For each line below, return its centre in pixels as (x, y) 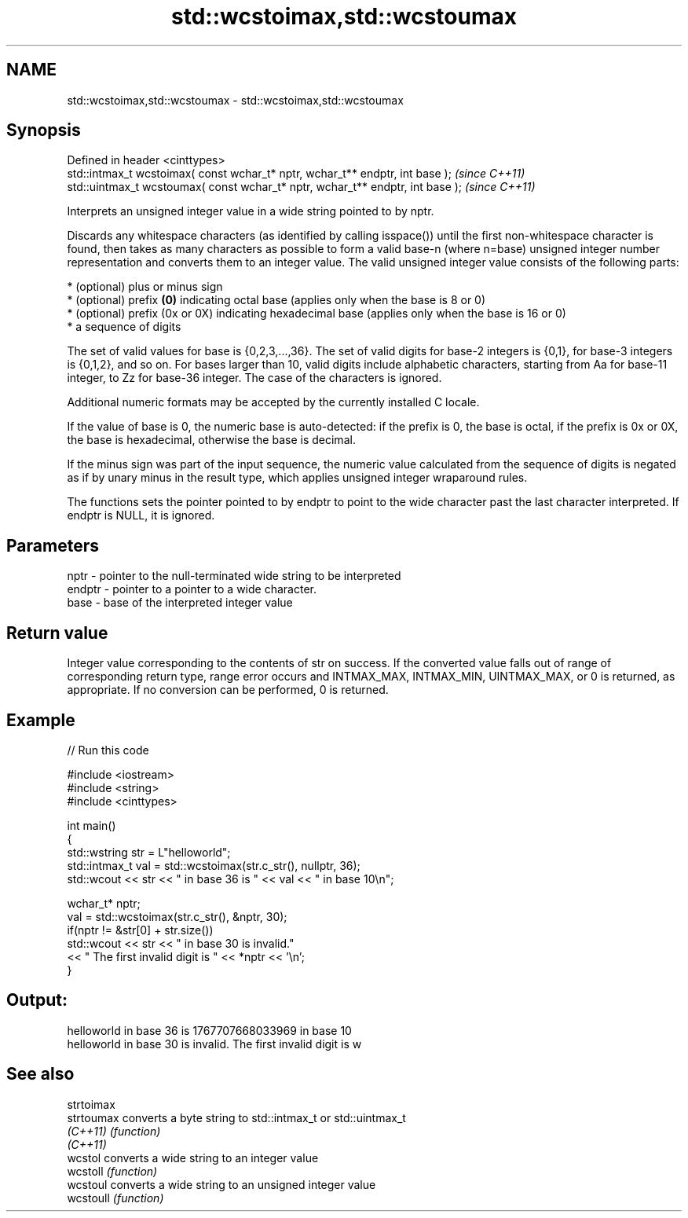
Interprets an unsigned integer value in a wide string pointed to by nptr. (251, 211)
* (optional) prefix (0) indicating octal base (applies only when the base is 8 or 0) (276, 300)
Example (41, 720)
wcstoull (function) (115, 1198)
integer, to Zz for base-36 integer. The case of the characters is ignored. (254, 378)
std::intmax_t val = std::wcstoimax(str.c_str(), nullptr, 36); (214, 865)
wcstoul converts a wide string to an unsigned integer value (221, 1184)
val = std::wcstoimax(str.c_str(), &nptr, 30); (177, 916)
